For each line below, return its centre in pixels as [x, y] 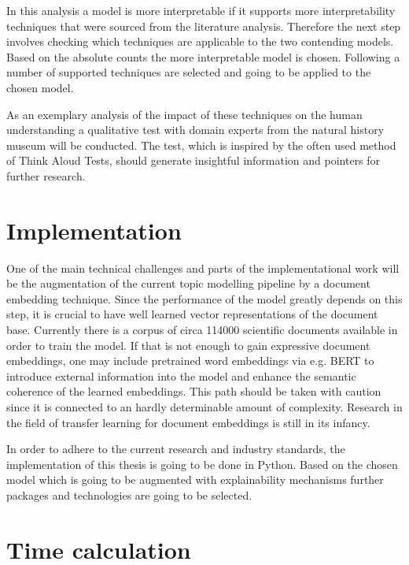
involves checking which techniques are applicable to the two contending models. [200, 41]
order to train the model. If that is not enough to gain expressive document [188, 345]
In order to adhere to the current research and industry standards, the [176, 449]
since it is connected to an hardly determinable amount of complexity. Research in [204, 407]
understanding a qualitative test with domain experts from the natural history [195, 130]
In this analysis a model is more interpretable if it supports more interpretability [201, 10]
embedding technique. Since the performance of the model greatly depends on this [204, 298]
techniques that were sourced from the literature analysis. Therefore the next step [204, 26]
